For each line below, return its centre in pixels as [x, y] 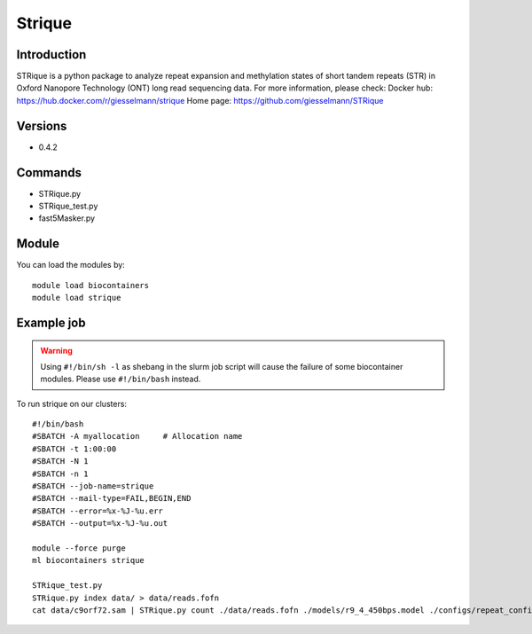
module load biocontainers [91, 285]
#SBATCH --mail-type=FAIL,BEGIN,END [112, 498]
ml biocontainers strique [89, 560]
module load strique [77, 298]
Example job [51, 322]
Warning [56, 350]
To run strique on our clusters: [72, 403]
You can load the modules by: [71, 265]
